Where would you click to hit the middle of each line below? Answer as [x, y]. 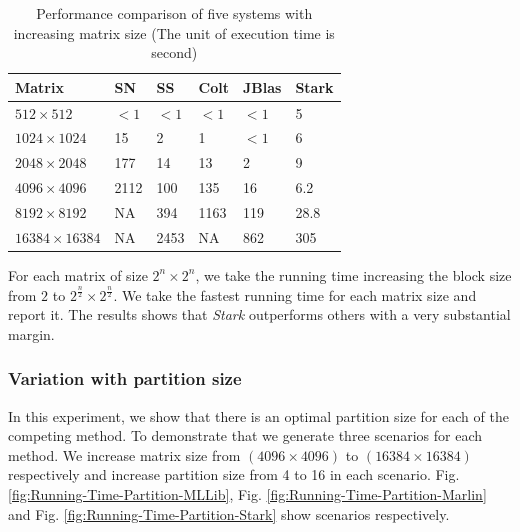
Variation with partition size [125, 378]
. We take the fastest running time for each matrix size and [295, 294]
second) [174, 52]
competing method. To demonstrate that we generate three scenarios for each [245, 435]
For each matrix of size [78, 274]
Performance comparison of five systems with [174, 13]
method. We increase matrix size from [124, 454]
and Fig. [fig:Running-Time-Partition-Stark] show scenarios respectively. [229, 513]
